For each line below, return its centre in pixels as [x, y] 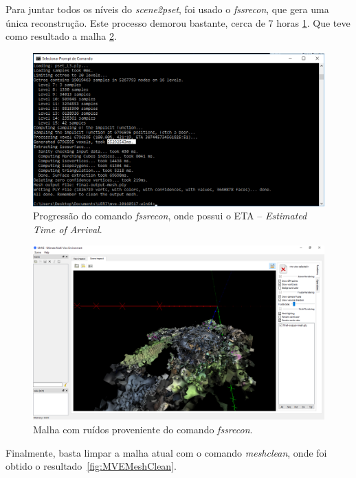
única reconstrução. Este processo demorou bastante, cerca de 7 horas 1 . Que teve [178, 22]
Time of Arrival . [68, 229]
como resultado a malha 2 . [61, 36]
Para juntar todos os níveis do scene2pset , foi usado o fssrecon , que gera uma [167, 9]
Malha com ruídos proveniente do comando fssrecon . [143, 429]
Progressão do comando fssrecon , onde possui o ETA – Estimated [170, 216]
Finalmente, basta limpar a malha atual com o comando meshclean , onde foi [166, 452]
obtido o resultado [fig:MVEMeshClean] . [91, 466]
